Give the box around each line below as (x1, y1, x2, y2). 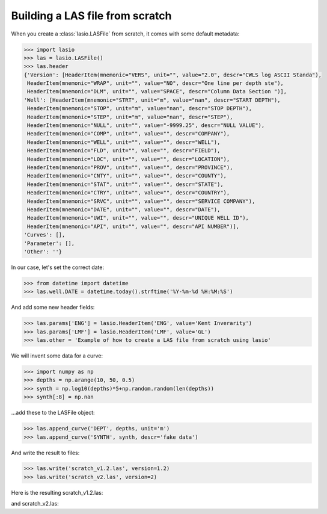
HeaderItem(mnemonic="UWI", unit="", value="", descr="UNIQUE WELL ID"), (27, 214, 249, 221)
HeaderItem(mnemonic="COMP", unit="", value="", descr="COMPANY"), (27, 130, 230, 137)
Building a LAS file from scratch (11, 9, 172, 22)
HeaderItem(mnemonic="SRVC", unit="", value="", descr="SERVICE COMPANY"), (27, 197, 255, 205)
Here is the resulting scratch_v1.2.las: (11, 489, 103, 496)
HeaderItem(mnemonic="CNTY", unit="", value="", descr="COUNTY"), (27, 172, 227, 179)
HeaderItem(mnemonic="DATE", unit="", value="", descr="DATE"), (27, 206, 221, 213)
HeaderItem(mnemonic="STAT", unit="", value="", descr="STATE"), (27, 181, 224, 188)
